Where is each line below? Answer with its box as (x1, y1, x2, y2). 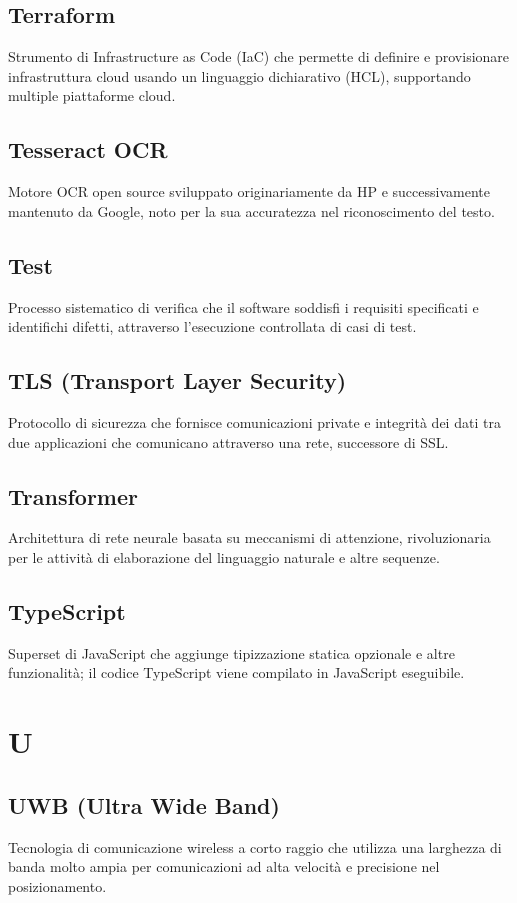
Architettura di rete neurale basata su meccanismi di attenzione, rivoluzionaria (8, 527, 491, 548)
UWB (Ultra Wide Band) (8, 789, 280, 820)
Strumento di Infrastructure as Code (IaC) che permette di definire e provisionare (8, 46, 510, 67)
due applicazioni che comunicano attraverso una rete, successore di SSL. (8, 431, 449, 452)
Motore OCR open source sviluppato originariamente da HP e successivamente (8, 181, 490, 202)
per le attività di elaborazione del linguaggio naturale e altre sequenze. (8, 546, 440, 567)
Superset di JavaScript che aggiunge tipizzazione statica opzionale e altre (8, 642, 455, 663)
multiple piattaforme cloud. (8, 85, 176, 106)
